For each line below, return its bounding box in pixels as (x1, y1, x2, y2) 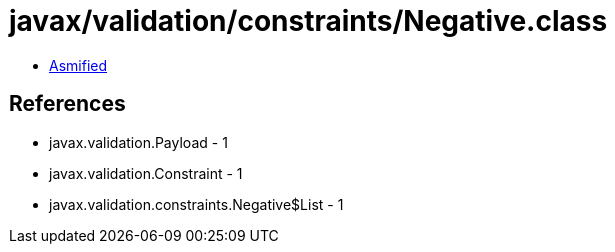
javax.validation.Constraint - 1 (49, 164, 243, 182)
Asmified (49, 56, 108, 74)
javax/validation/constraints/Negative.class (9, 4, 608, 38)
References (9, 91, 126, 117)
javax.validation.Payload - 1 (49, 133, 228, 151)
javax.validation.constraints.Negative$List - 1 (49, 195, 344, 213)
